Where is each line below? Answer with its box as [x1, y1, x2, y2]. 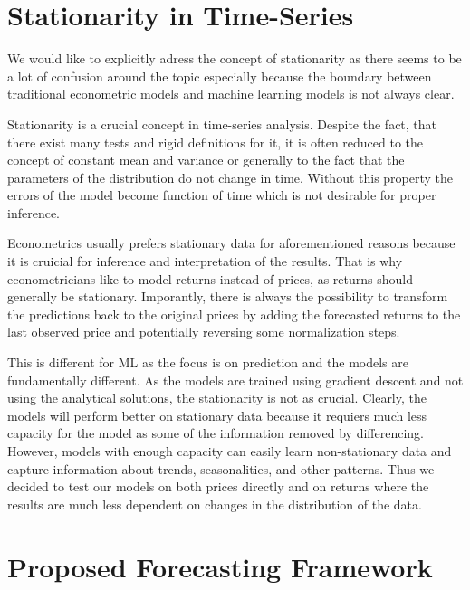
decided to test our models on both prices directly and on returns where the [7, 477, 429, 496]
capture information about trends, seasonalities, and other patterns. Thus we [7, 459, 435, 478]
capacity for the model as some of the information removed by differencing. [7, 423, 424, 442]
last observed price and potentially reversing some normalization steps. [7, 322, 400, 341]
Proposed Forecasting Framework [7, 547, 433, 585]
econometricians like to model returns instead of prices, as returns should [7, 269, 413, 288]
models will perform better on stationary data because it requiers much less [7, 405, 427, 424]
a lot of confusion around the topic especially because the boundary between [7, 66, 432, 85]
